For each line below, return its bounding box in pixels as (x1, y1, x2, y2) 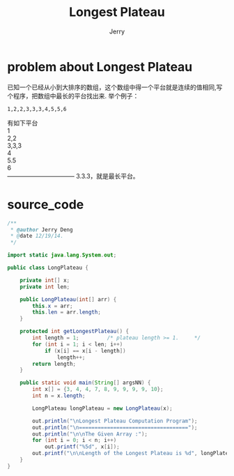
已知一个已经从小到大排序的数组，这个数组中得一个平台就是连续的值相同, (7, 83, 217, 91)
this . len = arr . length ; (32, 309, 101, 316)
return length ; (32, 360, 77, 367)
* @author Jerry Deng (10, 226, 73, 233)
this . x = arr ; (32, 302, 73, 309)
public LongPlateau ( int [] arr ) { (19, 295, 117, 303)
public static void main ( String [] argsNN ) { (19, 379, 151, 387)
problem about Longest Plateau (7, 59, 193, 75)
